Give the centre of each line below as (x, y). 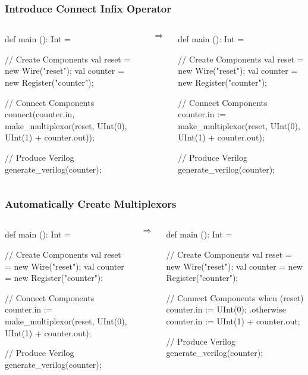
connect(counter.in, (40, 114)
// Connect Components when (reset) (235, 297)
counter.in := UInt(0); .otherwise (226, 309)
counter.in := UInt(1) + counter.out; (233, 321)
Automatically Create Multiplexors (91, 204)
